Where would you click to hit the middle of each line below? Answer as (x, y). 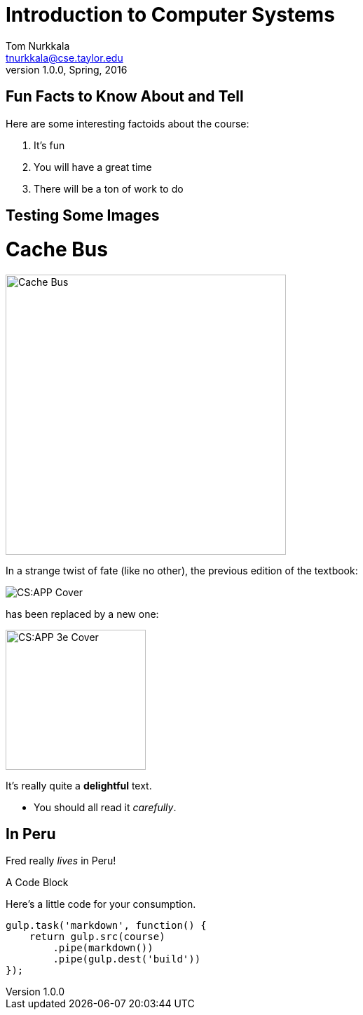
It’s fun (49, 145)
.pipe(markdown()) (103, 948)
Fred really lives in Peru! (61, 861)
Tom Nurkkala (38, 46)
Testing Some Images (83, 216)
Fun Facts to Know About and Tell (125, 97)
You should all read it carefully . (105, 807)
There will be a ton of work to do (109, 188)
